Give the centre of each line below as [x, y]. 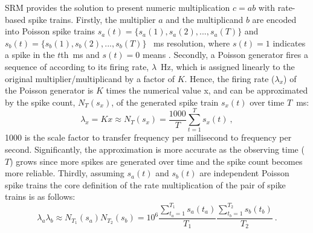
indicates [289, 43]
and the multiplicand [205, 19]
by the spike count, [40, 102]
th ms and [80, 55]
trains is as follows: [40, 196]
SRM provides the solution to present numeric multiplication [118, 7]
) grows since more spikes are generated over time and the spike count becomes [156, 161]
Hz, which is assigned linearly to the [228, 66]
